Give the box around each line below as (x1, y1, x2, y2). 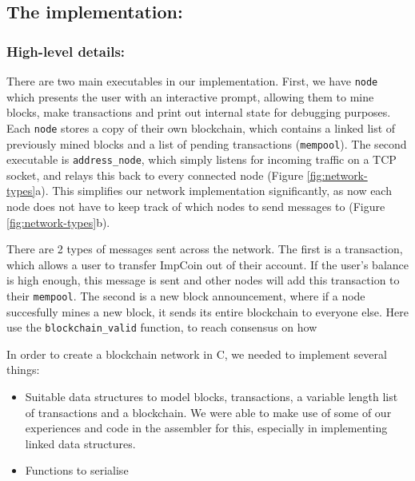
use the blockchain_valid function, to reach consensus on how (6, 319, 317, 336)
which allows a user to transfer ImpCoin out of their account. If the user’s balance (6, 256, 409, 272)
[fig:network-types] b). (6, 213, 110, 230)
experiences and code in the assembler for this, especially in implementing (25, 419, 388, 436)
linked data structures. (25, 435, 136, 451)
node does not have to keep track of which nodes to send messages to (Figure (6, 198, 385, 214)
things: (6, 361, 40, 378)
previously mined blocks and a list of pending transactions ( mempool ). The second (6, 135, 407, 152)
